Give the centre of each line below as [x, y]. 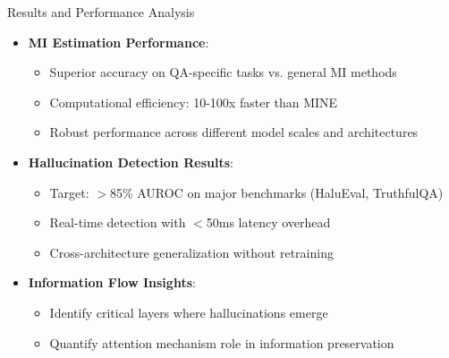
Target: [69, 192]
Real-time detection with [118, 222]
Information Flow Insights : [112, 282]
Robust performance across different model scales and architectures [234, 132]
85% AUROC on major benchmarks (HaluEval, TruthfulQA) [276, 192]
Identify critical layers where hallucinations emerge [189, 312]
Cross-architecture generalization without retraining [191, 252]
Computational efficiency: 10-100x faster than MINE [194, 102]
